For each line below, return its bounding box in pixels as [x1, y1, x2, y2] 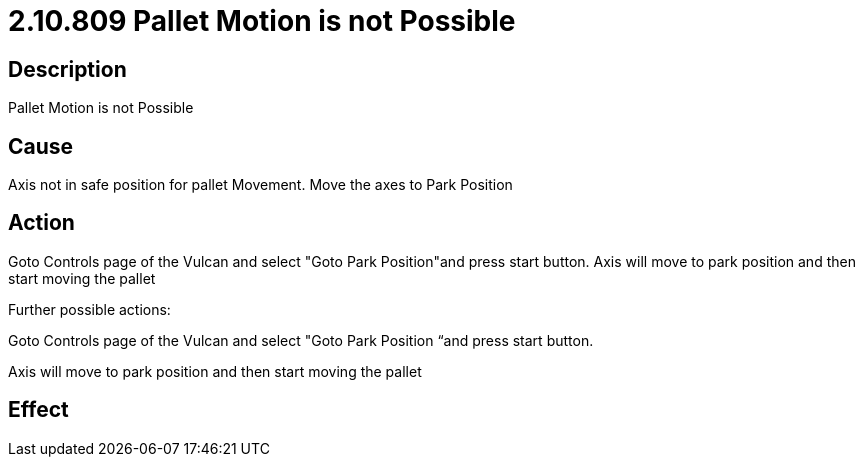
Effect [8, 397, 69, 423]
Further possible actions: [8, 300, 171, 318]
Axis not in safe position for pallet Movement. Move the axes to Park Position [8, 176, 513, 194]
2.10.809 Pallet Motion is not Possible [8, 4, 516, 38]
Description [8, 56, 127, 82]
